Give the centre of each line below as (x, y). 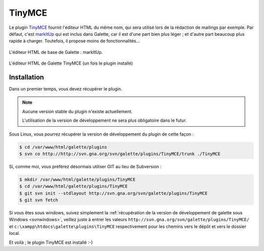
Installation (26, 77)
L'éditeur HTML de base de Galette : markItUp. (56, 52)
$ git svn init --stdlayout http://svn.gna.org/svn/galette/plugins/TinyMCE (113, 193)
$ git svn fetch (39, 200)
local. (15, 233)
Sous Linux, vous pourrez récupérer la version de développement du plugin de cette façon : (101, 134)
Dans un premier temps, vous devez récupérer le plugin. (66, 89)
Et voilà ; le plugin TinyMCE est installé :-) (51, 242)
